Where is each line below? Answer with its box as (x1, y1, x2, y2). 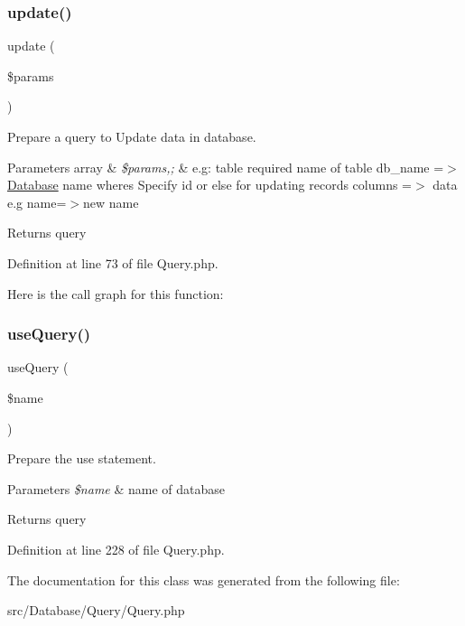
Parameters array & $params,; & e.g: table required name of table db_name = (7, 157, 444, 176)
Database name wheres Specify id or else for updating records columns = (7, 175, 412, 194)
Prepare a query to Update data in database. (7, 127, 256, 145)
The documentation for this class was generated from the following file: (7, 570, 400, 589)
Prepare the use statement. (7, 449, 156, 468)
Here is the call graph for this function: (7, 284, 224, 303)
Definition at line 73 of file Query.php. (7, 253, 219, 272)
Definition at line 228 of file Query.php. (7, 539, 225, 558)
